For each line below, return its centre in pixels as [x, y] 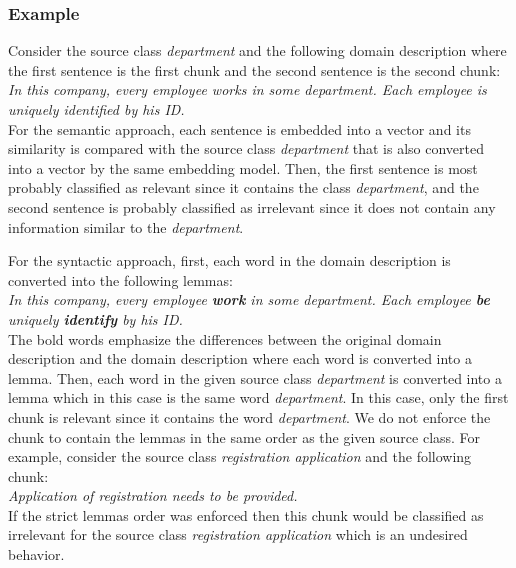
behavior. [36, 554]
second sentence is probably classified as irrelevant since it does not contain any [252, 206]
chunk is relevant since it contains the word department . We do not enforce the [249, 416]
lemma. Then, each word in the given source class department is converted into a [255, 377]
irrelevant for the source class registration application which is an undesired [238, 534]
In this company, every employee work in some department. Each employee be [249, 299]
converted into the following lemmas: [120, 279]
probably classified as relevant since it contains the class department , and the [243, 187]
